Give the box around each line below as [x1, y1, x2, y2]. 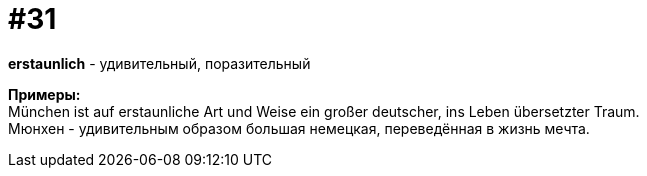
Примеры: [8, 85, 81, 103]
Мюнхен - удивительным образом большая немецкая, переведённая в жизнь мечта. [8, 119, 590, 137]
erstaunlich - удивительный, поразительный [8, 54, 311, 72]
